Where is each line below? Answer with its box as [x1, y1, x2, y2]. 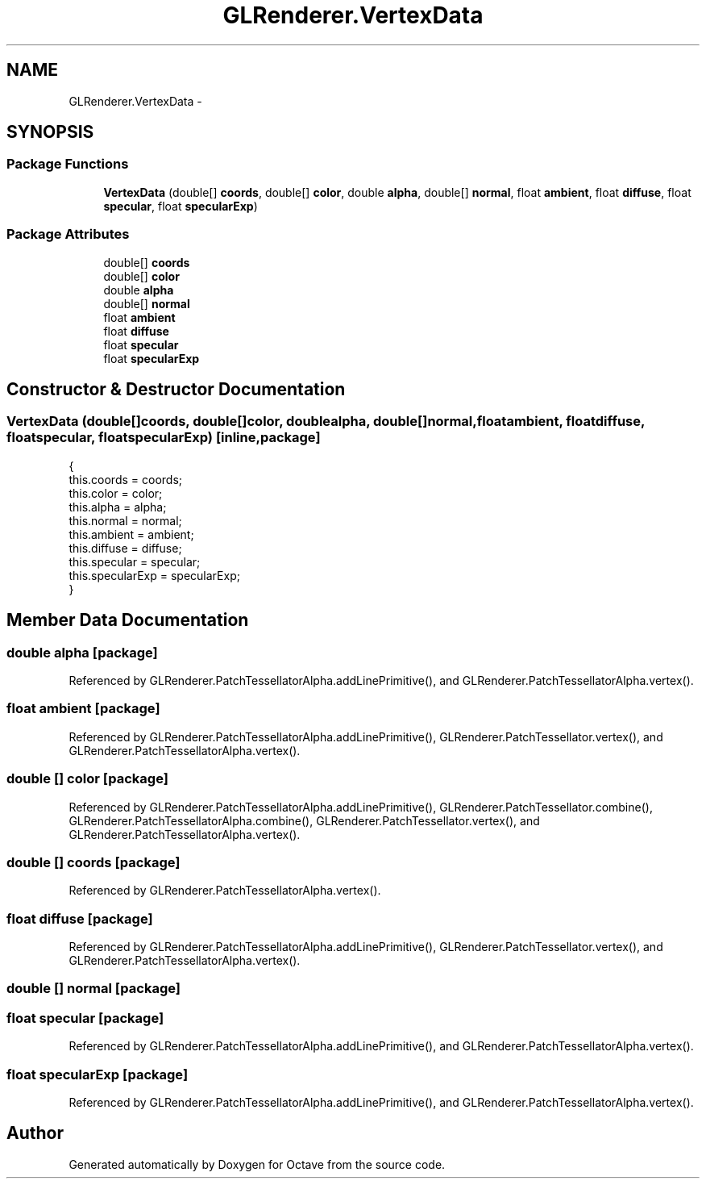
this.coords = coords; [69, 472, 182, 486]
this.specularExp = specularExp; [69, 568, 240, 582]
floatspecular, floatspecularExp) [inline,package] [6, 429, 321, 446]
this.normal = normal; [69, 513, 182, 528]
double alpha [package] [6, 644, 158, 661]
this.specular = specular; [69, 554, 201, 569]
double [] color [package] [6, 770, 168, 787]
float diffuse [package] [6, 910, 153, 927]
